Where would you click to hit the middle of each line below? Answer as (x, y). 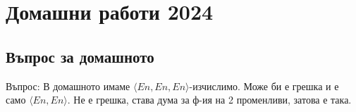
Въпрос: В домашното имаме (68, 86)
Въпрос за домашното (80, 56)
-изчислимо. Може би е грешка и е (264, 86)
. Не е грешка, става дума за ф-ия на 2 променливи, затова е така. (209, 100)
